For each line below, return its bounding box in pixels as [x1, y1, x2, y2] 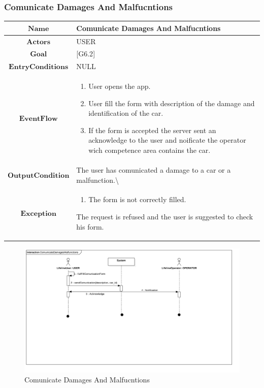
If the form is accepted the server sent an [88, 124, 216, 135]
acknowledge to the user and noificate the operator [88, 135, 246, 145]
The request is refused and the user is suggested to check [76, 211, 253, 221]
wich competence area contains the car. [88, 145, 211, 155]
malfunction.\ [76, 174, 119, 185]
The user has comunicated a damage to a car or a [76, 164, 231, 175]
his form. [76, 221, 104, 232]
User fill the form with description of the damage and [88, 98, 255, 108]
